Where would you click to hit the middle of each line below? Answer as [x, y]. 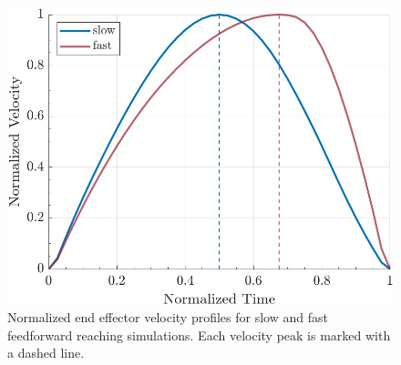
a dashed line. [46, 353]
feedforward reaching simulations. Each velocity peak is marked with [199, 335]
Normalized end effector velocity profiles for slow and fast [168, 317]
